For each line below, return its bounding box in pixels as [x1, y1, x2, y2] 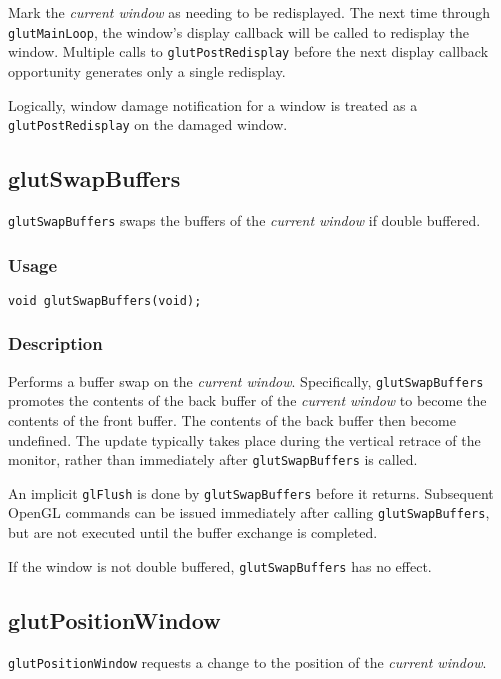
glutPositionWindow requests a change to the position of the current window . [8, 651, 487, 672]
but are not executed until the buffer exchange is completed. [8, 522, 378, 543]
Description [8, 331, 103, 356]
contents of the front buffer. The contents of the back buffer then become [8, 409, 456, 430]
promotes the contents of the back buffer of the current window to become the [8, 390, 487, 411]
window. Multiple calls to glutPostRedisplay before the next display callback [8, 41, 489, 62]
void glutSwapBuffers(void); [8, 293, 202, 308]
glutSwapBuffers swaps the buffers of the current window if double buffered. [8, 209, 481, 230]
